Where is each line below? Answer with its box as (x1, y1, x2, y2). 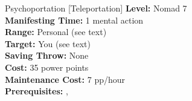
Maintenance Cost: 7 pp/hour (5, 73, 126, 85)
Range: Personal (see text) (5, 25, 107, 38)
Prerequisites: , (5, 85, 68, 97)
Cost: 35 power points (5, 60, 89, 73)
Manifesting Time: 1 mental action (5, 13, 144, 26)
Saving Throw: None (5, 49, 89, 62)
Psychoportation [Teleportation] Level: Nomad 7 (5, 2, 187, 14)
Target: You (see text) (5, 37, 91, 50)
